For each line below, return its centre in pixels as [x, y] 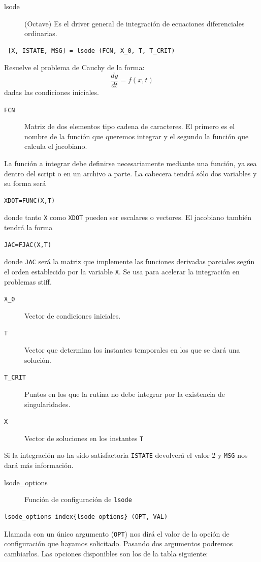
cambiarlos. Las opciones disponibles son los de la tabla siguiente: [106, 553]
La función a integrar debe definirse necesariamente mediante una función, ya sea [130, 163]
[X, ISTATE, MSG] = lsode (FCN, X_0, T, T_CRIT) [91, 51]
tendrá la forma [28, 227]
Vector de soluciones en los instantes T [84, 438]
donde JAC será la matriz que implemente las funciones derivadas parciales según [129, 261]
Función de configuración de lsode [78, 499]
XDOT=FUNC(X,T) [30, 200]
